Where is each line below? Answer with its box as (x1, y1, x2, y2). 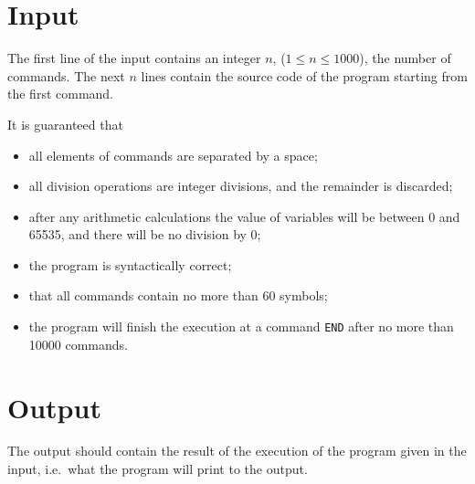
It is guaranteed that (7, 114, 123, 133)
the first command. (7, 84, 114, 103)
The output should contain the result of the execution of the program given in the (7, 441, 467, 460)
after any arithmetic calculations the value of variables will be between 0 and (28, 206, 460, 226)
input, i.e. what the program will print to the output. (7, 459, 308, 479)
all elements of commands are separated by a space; (28, 145, 318, 164)
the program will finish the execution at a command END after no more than (28, 317, 454, 336)
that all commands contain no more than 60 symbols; (28, 286, 328, 305)
